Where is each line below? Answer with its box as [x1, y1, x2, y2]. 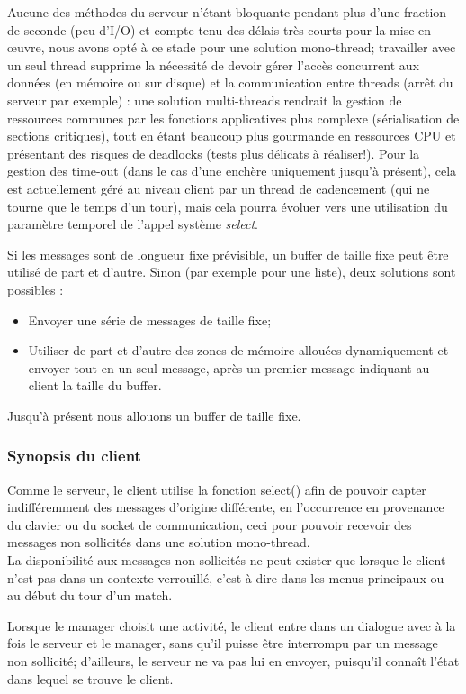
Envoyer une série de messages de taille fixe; [28, 310, 272, 329]
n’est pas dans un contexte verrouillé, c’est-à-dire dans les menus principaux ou [7, 568, 444, 587]
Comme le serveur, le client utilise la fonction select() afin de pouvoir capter [7, 479, 426, 498]
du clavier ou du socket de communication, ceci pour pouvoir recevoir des [7, 515, 412, 534]
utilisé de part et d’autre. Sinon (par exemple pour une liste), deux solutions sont [7, 262, 456, 281]
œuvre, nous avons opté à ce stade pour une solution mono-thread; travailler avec [7, 38, 456, 57]
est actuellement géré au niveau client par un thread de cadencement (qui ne [7, 178, 430, 197]
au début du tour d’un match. [7, 586, 173, 605]
